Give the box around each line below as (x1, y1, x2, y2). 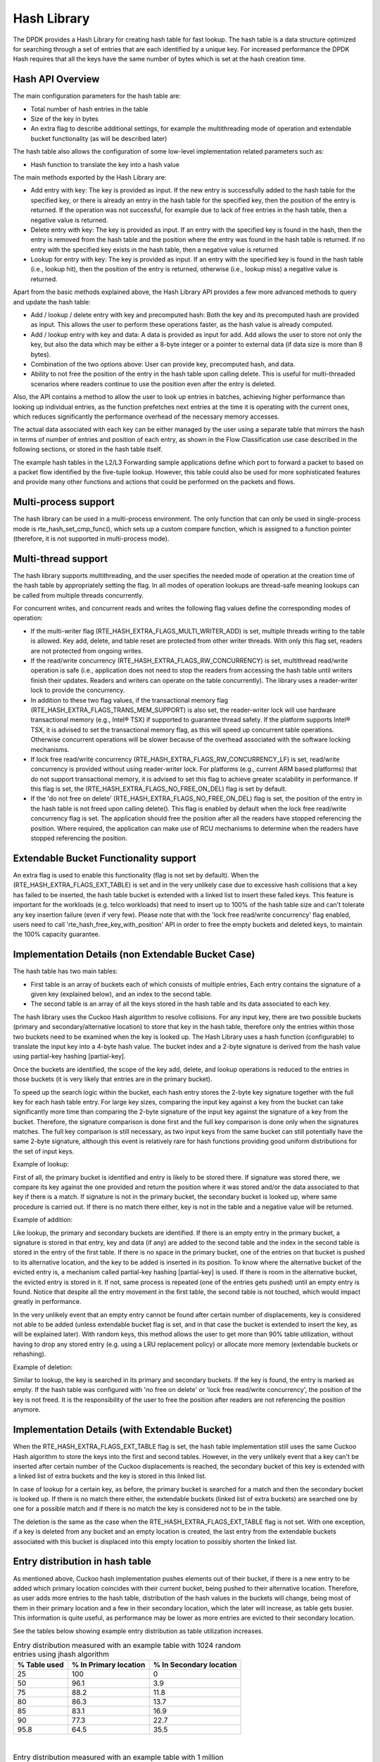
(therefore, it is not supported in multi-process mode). (13, 534, 170, 543)
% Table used (17, 1660, 64, 1670)
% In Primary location (71, 1660, 146, 1670)
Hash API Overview (13, 73, 100, 85)
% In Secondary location (153, 1660, 237, 1670)
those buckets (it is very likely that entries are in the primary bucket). (13, 1075, 213, 1083)
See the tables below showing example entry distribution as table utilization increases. (13, 1627, 264, 1635)
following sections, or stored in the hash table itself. (13, 445, 163, 454)
